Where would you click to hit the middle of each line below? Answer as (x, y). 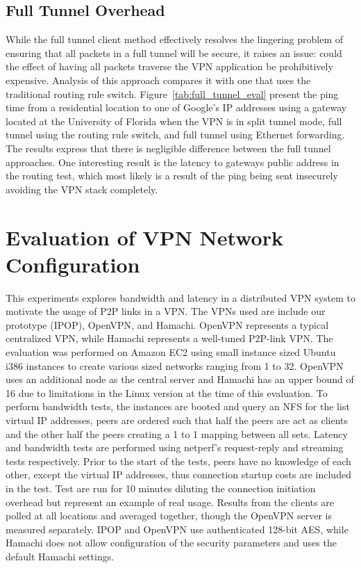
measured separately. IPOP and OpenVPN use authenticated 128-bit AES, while (177, 529)
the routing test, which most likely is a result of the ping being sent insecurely (172, 176)
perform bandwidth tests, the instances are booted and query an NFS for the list (178, 406)
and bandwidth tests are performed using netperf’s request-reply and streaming (175, 447)
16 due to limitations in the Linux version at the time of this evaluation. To (167, 392)
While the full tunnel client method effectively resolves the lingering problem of (174, 39)
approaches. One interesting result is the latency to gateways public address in (173, 162)
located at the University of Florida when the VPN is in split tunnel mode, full (174, 121)
